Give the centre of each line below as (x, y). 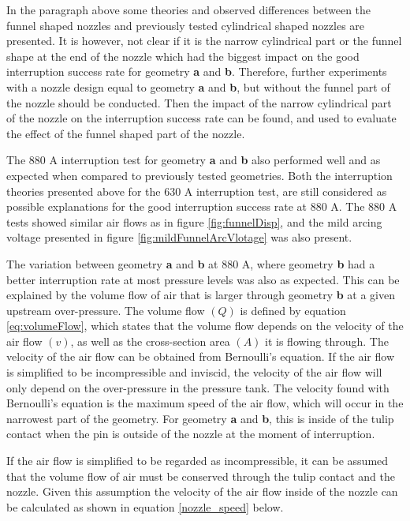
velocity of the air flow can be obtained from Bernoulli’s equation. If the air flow (200, 356)
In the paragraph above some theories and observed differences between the (189, 9)
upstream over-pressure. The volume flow (106, 310)
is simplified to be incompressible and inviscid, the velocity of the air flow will (194, 372)
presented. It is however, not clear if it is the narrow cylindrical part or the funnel (204, 41)
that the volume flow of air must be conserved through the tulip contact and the (201, 476)
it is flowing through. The (327, 341)
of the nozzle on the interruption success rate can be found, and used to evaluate (201, 118)
